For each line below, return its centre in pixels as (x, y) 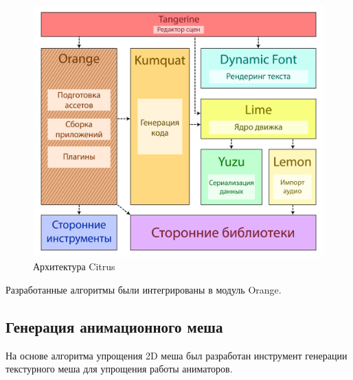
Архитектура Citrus (74, 266)
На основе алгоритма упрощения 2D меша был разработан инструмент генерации (176, 355)
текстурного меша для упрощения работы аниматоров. (119, 369)
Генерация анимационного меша (114, 327)
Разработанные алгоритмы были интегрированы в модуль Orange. (144, 290)
